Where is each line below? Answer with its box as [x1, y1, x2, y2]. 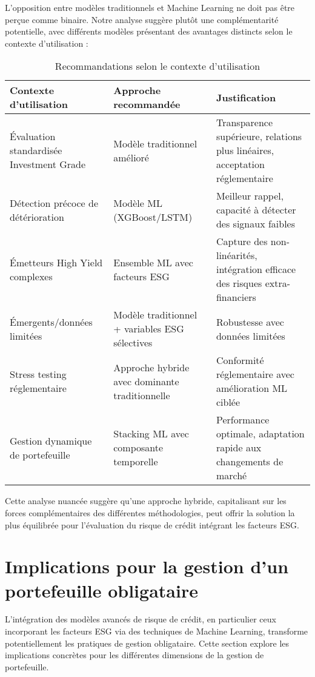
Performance [216, 413, 270, 427]
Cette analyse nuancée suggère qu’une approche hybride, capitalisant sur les [5, 494, 287, 507]
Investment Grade [10, 157, 86, 172]
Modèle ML [113, 195, 162, 210]
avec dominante [113, 374, 179, 388]
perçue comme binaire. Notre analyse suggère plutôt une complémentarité [5, 13, 279, 25]
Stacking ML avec [113, 426, 189, 441]
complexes [10, 269, 53, 283]
